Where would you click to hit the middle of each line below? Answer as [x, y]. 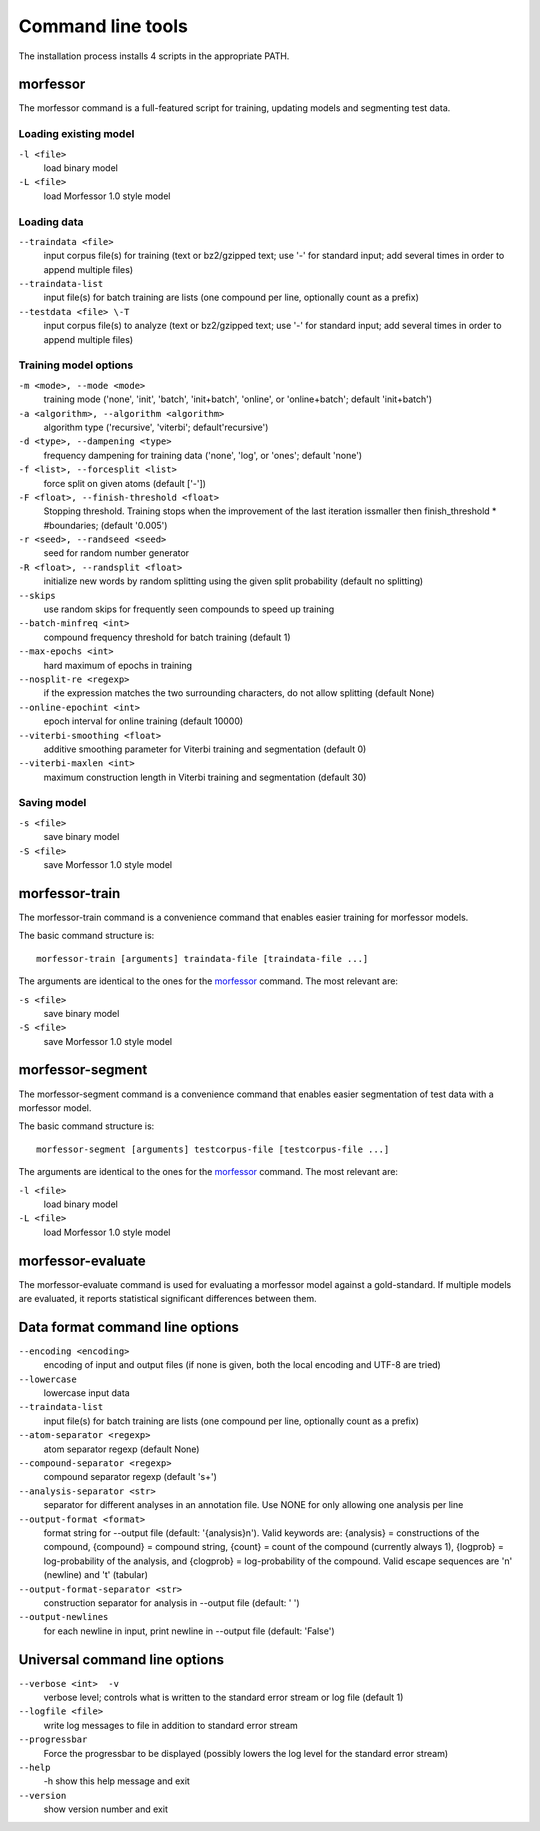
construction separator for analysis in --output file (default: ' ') [171, 1602]
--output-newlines [63, 1617]
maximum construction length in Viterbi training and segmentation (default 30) [205, 777]
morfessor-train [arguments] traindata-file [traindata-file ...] [202, 958]
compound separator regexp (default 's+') [130, 1477]
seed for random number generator [116, 553]
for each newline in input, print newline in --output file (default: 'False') [189, 1631]
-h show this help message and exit [116, 1781]
